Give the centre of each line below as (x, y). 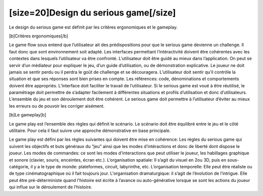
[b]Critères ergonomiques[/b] (38, 36)
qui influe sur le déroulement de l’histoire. (51, 187)
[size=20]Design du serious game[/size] (93, 13)
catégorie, (19, 166)
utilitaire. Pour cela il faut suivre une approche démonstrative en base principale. (90, 131)
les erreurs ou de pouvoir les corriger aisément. (57, 106)
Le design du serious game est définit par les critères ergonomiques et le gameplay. (93, 27)
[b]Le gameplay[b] (28, 115)
